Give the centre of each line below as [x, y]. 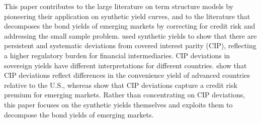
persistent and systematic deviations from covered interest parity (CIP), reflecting [130, 45]
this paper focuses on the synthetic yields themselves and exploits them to [118, 104]
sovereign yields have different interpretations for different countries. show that [125, 65]
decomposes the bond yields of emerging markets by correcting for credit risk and [130, 26]
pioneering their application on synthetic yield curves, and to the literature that [127, 16]
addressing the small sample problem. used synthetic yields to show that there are [130, 35]
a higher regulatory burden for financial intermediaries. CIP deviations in [117, 55]
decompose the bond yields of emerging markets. [79, 114]
